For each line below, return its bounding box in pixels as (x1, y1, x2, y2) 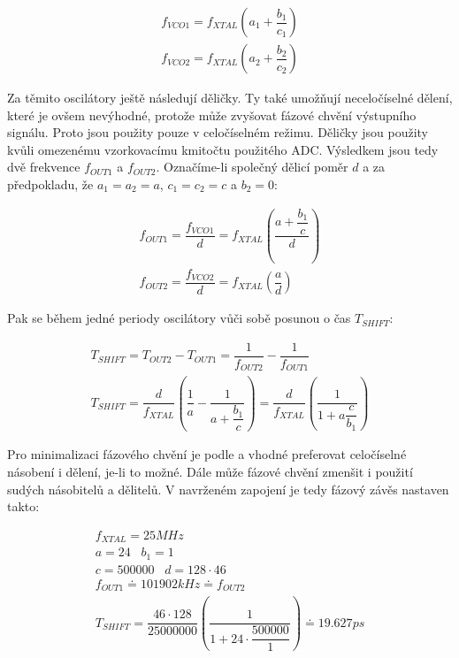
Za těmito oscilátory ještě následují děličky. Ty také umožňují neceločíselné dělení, (7, 88, 453, 107)
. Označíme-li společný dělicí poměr (156, 157, 348, 176)
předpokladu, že (7, 175, 94, 194)
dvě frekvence (7, 157, 80, 176)
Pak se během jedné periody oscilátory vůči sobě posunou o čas (7, 309, 351, 327)
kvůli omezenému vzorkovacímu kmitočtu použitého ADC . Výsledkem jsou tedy (7, 140, 439, 158)
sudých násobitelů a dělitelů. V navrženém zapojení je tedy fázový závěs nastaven (7, 479, 449, 498)
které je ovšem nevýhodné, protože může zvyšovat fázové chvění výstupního (7, 105, 417, 124)
